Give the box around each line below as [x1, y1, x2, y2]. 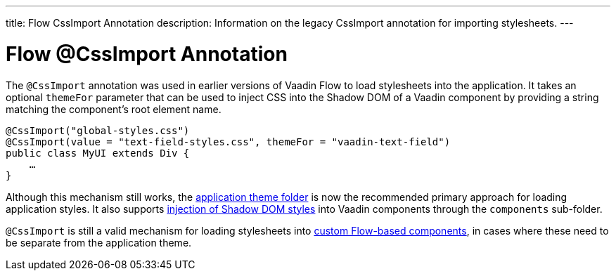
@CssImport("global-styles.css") [6, 124, 190, 136]
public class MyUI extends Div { [6, 147, 190, 159]
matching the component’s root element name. [6, 103, 222, 115]
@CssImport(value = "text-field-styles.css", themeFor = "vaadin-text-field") [6, 136, 451, 147]
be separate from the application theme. [6, 236, 192, 249]
